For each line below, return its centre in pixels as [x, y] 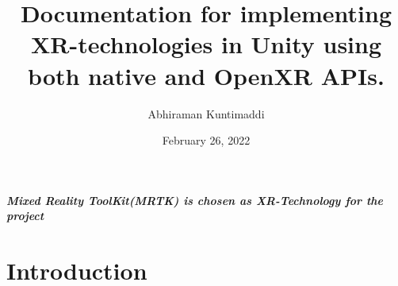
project [25, 216]
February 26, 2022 [206, 140]
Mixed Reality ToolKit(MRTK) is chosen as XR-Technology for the [195, 200]
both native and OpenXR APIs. [206, 75]
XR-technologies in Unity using [206, 44]
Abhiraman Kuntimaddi [206, 113]
